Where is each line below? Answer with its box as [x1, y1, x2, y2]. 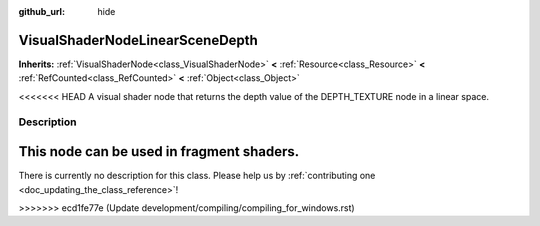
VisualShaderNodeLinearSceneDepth [18, 31, 259, 49]
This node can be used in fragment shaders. [18, 143, 300, 160]
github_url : [18, 6, 65, 17]
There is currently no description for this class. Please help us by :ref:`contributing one [18, 170, 376, 182]
